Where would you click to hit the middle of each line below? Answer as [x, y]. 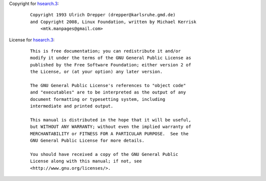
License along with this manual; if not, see [86, 161]
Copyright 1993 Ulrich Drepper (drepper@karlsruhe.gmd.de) [103, 15]
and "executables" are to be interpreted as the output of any [108, 92]
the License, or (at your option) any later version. [96, 72]
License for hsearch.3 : [32, 40]
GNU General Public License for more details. [87, 141]
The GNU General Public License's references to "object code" [108, 85]
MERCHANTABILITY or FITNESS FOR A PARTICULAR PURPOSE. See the [110, 134]
